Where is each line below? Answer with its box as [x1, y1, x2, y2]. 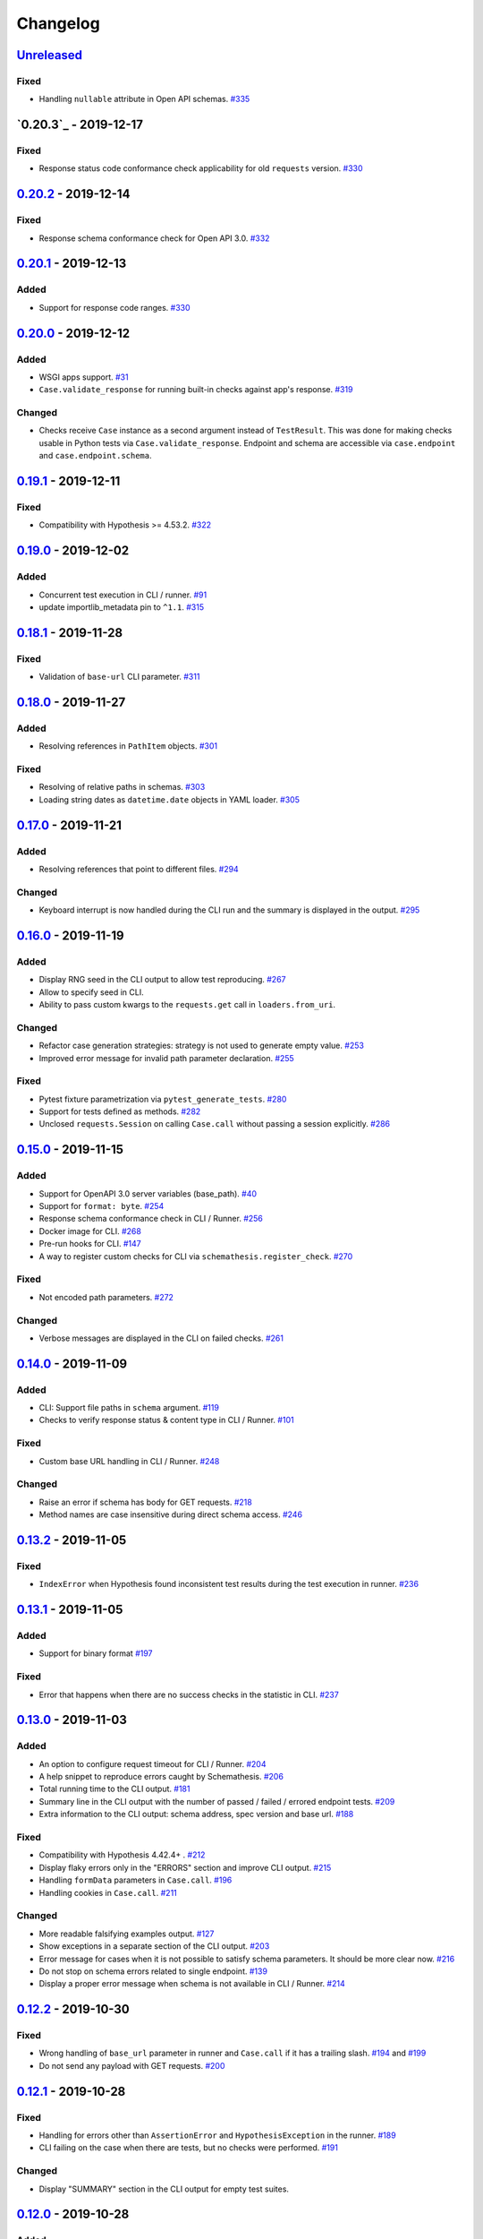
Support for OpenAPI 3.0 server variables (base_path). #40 [38, 1188, 258, 1199]
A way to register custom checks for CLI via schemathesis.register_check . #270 [38, 1250, 353, 1262]
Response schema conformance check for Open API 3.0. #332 [38, 233, 270, 244]
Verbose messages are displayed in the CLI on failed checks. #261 [38, 1333, 284, 1343]
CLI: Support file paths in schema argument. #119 [38, 1403, 219, 1413]
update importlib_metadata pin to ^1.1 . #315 [38, 601, 205, 613]
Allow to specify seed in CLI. [38, 986, 145, 998]
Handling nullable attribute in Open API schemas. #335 [38, 94, 250, 105]
